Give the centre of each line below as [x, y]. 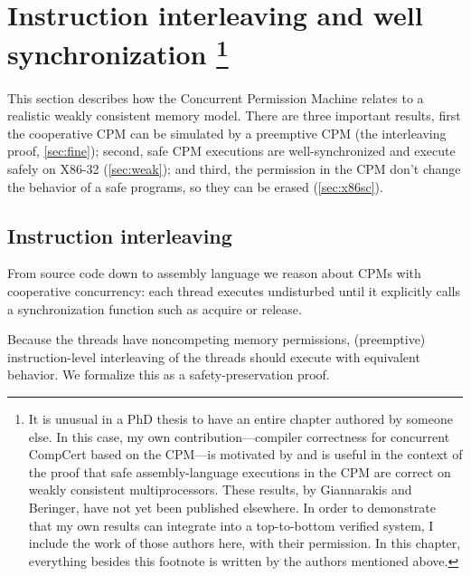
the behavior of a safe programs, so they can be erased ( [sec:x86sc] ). [195, 186]
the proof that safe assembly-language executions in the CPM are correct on [240, 471]
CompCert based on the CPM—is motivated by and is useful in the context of [245, 454]
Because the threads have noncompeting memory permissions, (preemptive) [217, 339]
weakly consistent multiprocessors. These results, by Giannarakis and [220, 490]
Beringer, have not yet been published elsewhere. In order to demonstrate [232, 507]
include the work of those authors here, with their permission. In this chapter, [245, 543]
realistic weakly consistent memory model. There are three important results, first [234, 115]
